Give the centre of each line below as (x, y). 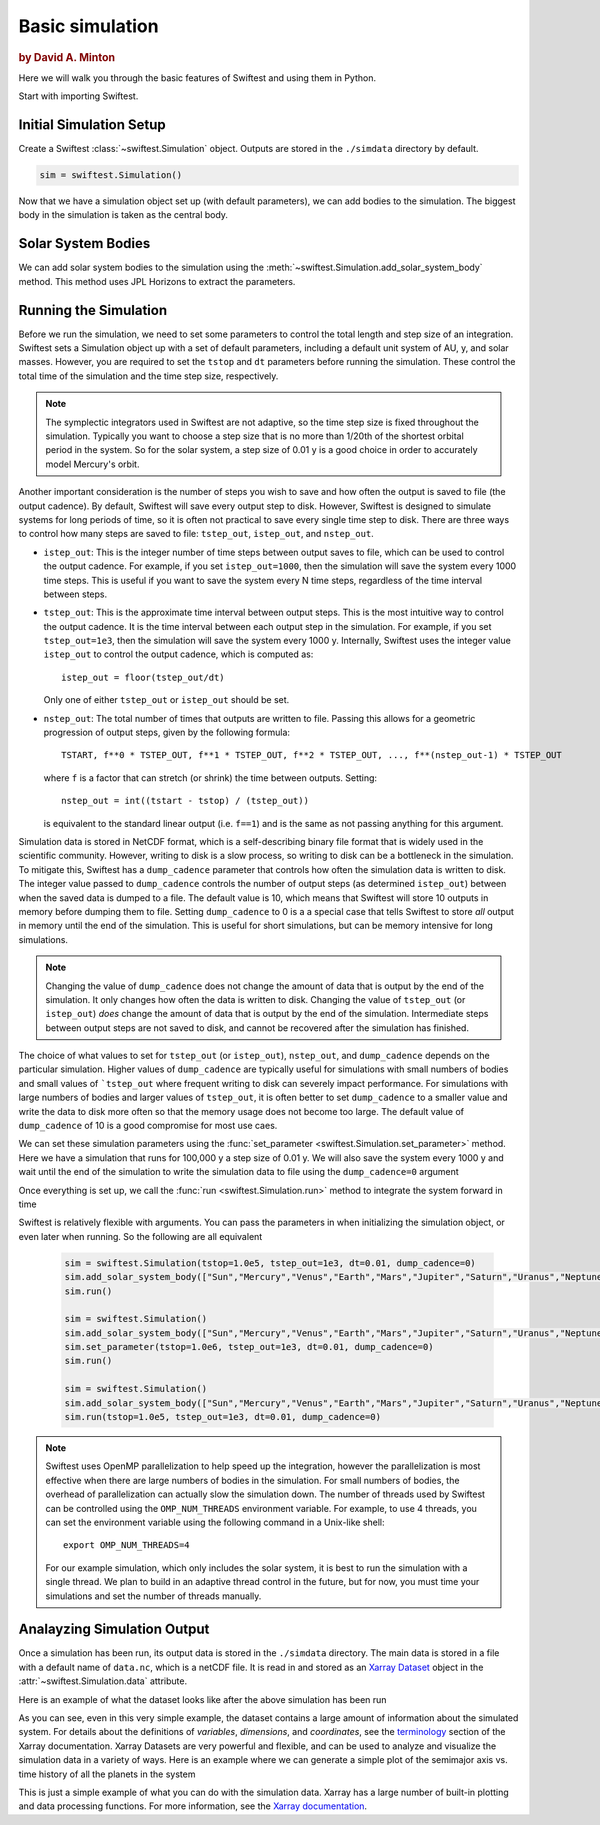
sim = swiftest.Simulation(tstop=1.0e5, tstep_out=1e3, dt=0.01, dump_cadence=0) (270, 1263)
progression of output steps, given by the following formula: (166, 732)
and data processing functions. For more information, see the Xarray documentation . (193, 1806)
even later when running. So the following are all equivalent (140, 1236)
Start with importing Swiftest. (78, 96)
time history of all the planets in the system (107, 1774)
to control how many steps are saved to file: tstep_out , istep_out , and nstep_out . (196, 534)
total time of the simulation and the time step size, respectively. (148, 376)
